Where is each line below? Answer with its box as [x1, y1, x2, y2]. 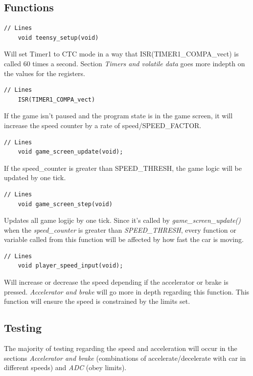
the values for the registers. [4, 68, 85, 78]
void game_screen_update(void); [18, 148, 123, 156]
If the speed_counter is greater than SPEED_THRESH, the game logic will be [4, 162, 242, 173]
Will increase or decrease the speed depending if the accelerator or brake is [4, 277, 229, 287]
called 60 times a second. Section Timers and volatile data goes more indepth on [4, 58, 245, 68]
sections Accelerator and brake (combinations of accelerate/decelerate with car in [4, 352, 246, 363]
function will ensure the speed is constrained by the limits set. [4, 296, 190, 306]
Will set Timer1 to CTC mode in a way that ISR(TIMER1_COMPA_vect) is [4, 49, 239, 59]
